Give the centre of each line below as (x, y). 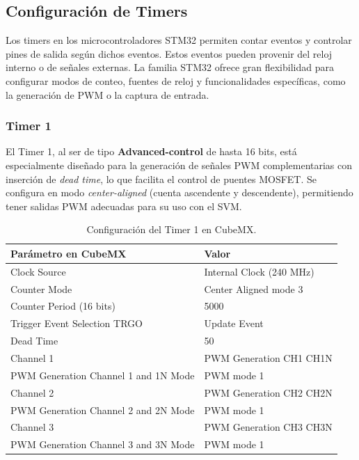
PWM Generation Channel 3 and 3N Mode (103, 444)
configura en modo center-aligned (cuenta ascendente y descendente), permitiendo (179, 192)
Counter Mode (41, 288)
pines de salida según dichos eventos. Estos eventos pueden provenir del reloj (169, 53)
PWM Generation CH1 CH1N (268, 358)
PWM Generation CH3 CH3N (268, 427)
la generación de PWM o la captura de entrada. (107, 94)
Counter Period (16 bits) (63, 306)
